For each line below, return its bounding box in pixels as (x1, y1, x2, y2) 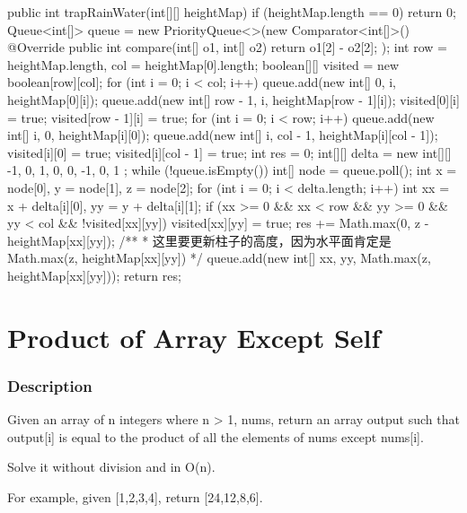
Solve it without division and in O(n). (7, 457, 216, 476)
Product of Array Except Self (7, 318, 381, 355)
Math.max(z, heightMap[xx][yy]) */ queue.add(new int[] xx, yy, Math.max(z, (7, 248, 431, 267)
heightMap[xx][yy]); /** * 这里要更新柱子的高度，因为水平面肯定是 (7, 230, 392, 249)
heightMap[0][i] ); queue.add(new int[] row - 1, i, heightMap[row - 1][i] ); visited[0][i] (7, 90, 460, 109)
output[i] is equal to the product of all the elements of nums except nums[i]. (7, 427, 424, 446)
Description (7, 374, 93, 396)
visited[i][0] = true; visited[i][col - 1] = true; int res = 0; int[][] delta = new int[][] (7, 143, 452, 161)
